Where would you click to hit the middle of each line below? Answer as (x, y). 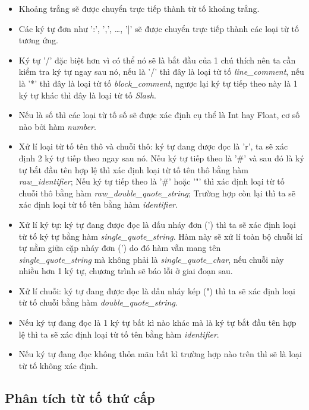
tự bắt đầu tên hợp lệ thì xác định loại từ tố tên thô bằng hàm (133, 169)
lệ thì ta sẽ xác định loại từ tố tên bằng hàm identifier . (119, 334)
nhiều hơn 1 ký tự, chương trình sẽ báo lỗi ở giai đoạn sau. (126, 271)
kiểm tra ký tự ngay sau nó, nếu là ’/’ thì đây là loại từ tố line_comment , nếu (161, 71)
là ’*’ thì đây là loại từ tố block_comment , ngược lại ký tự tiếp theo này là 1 (158, 83)
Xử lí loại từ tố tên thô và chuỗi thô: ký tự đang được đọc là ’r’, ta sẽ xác (153, 146)
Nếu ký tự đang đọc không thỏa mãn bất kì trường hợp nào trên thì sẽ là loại (160, 354)
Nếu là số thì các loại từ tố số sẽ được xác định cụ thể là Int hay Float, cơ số (159, 115)
